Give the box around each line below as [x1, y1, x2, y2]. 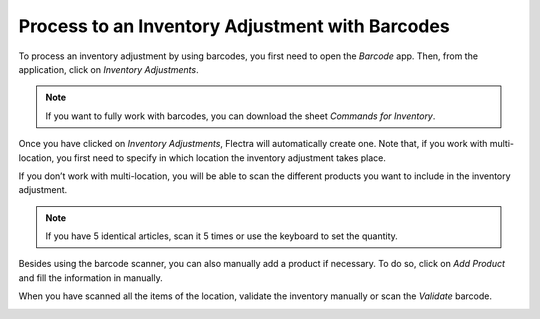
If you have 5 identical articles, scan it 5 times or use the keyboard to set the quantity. [45, 230, 399, 242]
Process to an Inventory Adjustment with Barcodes [18, 15, 450, 37]
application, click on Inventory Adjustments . [18, 63, 199, 75]
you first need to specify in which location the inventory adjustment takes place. [56, 151, 387, 164]
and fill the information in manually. [18, 271, 164, 284]
